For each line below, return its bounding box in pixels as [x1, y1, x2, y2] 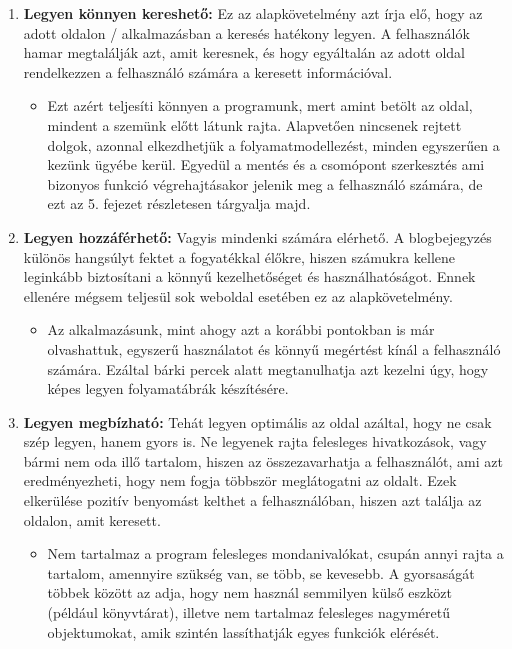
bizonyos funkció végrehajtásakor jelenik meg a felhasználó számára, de [47, 173, 483, 194]
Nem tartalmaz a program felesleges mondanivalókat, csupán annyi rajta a [47, 543, 504, 564]
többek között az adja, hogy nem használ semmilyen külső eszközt [47, 582, 452, 603]
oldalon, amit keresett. [23, 509, 161, 530]
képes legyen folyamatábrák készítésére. [47, 378, 289, 399]
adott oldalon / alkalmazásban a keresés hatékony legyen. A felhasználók [23, 22, 470, 43]
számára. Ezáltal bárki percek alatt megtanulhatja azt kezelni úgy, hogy [47, 358, 489, 379]
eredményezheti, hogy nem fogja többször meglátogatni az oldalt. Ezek [23, 470, 457, 491]
